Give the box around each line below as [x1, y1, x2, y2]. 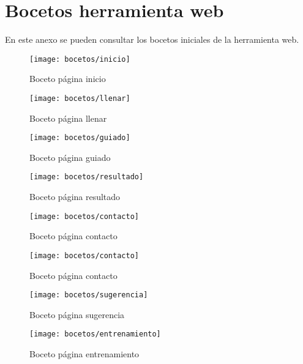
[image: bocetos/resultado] [29, 173, 144, 182]
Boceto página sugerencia [29, 308, 125, 321]
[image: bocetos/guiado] [29, 133, 130, 143]
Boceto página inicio [29, 72, 106, 85]
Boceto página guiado [29, 150, 111, 163]
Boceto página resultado [29, 190, 121, 203]
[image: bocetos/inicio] [29, 54, 130, 64]
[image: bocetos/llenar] [29, 94, 130, 103]
